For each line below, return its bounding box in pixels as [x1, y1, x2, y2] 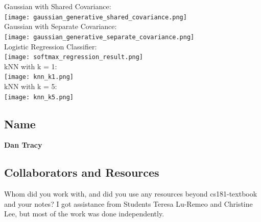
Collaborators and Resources [4, 164, 159, 180]
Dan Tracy [4, 140, 42, 150]
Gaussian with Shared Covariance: [4, 1, 111, 11]
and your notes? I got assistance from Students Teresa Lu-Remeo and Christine [4, 198, 253, 209]
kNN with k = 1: [4, 61, 57, 71]
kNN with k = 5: [4, 81, 57, 91]
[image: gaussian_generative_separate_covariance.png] [4, 33, 195, 41]
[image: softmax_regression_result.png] [4, 53, 144, 61]
